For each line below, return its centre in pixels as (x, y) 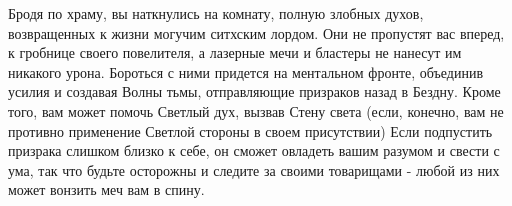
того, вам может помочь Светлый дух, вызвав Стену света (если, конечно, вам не (256, 110)
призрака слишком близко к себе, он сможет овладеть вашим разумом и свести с (254, 150)
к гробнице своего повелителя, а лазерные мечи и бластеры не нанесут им (235, 52)
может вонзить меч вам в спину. (106, 189)
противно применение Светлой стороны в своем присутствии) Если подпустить (250, 130)
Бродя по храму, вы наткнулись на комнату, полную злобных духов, (216, 13)
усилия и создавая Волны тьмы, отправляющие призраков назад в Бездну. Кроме (254, 91)
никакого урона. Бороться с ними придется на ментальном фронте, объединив (246, 71)
